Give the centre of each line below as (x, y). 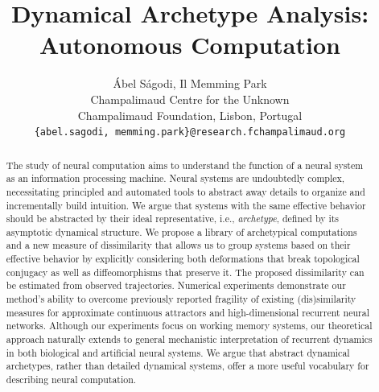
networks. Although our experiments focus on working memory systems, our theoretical (189, 326)
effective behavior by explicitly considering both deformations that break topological (183, 259)
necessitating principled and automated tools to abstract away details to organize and (185, 191)
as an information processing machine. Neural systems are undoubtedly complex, (175, 178)
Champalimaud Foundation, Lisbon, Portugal (190, 115)
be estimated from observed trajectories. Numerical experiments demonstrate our (176, 285)
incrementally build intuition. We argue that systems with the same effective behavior (186, 205)
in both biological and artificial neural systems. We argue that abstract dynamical (178, 352)
